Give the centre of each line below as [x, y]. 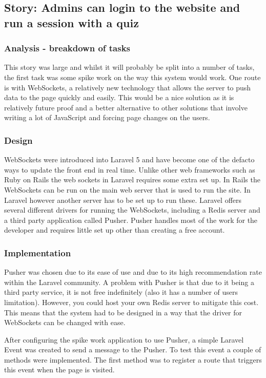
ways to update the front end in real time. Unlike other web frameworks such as [130, 169]
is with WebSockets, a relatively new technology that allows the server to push [128, 87]
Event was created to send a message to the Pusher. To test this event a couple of [133, 349]
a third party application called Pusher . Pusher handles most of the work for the [131, 220]
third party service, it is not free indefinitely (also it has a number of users [121, 292]
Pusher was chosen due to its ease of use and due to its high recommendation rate [133, 272]
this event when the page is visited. [59, 370]
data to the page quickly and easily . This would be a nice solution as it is [119, 97]
